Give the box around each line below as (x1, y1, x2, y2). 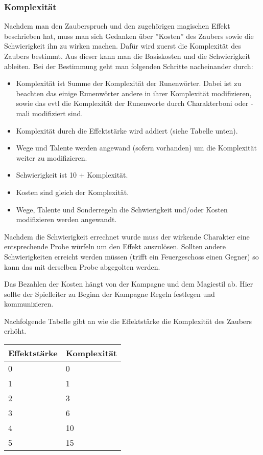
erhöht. (4, 326, 27, 336)
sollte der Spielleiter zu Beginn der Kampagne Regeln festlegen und (4, 288, 215, 299)
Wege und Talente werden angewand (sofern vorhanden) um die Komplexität (16, 142, 257, 153)
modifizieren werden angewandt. (16, 214, 117, 225)
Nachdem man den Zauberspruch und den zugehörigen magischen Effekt (4, 20, 230, 31)
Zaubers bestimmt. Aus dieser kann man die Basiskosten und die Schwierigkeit (4, 51, 250, 61)
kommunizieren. (4, 298, 54, 309)
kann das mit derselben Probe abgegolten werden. (4, 261, 160, 272)
